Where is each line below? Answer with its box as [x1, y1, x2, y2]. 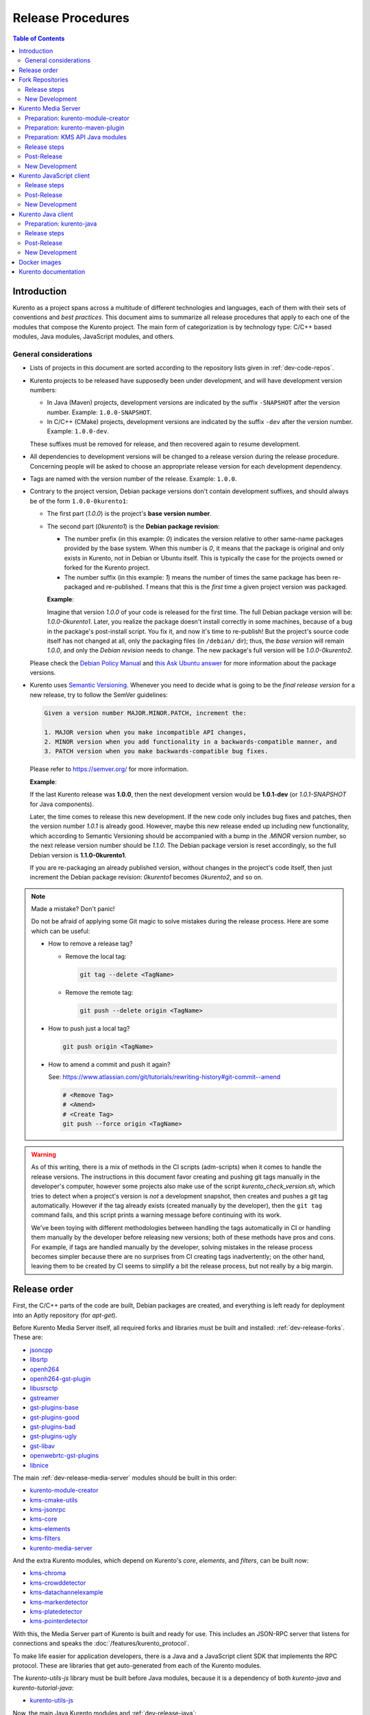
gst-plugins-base [29, 1404, 79, 1412]
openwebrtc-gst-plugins [29, 1452, 99, 1460]
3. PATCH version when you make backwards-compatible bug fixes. [44, 748, 269, 755]
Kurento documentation [18, 268, 86, 276]
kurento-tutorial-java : [12, 1683, 74, 1692]
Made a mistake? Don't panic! [31, 905, 115, 913]
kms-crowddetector [29, 1578, 86, 1587]
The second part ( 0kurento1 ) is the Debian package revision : [47, 522, 220, 530]
